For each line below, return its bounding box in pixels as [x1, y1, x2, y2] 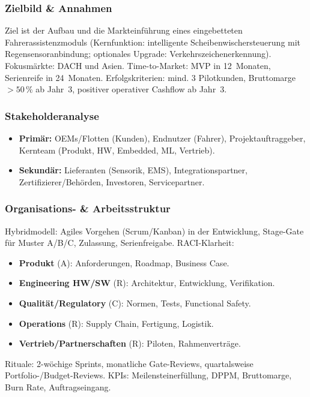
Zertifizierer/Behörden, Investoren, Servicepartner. [19, 175, 205, 188]
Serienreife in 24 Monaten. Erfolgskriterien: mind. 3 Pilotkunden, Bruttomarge [5, 71, 296, 83]
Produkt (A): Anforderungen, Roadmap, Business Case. [19, 256, 229, 269]
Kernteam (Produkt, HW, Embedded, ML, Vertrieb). [19, 143, 215, 156]
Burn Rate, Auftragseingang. [5, 380, 111, 393]
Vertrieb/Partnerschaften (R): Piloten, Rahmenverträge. [19, 337, 241, 350]
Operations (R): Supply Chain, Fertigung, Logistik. [19, 317, 214, 329]
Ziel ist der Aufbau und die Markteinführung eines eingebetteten [5, 24, 243, 37]
